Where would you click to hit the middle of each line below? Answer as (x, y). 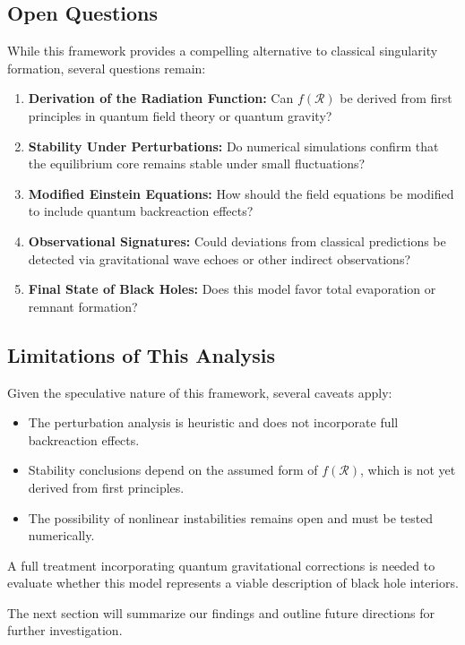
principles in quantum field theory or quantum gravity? (180, 115)
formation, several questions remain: (107, 68)
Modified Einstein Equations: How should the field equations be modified (241, 193)
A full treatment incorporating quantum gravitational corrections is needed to (221, 565)
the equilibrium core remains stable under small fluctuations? (197, 163)
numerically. (61, 535)
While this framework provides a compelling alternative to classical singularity (223, 51)
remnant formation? (83, 306)
